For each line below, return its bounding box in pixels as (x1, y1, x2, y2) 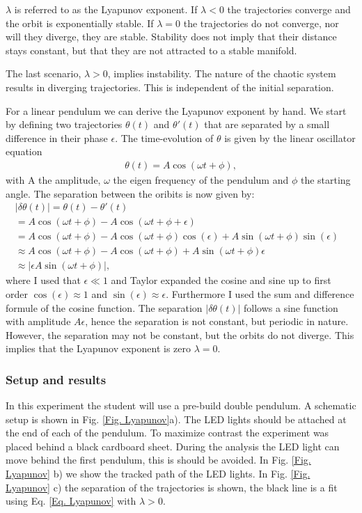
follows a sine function (244, 300, 338, 315)
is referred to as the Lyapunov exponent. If (14, 2, 198, 16)
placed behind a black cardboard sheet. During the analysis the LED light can (6, 439, 340, 453)
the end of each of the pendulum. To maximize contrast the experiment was (6, 425, 329, 440)
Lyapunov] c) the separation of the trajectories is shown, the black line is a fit (6, 480, 338, 494)
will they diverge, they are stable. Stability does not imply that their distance (6, 29, 337, 44)
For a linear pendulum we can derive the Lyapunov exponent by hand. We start (6, 103, 347, 118)
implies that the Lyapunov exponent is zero (6, 341, 191, 356)
